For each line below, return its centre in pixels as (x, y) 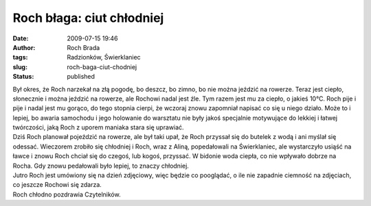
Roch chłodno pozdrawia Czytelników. (67, 194)
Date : (21, 38)
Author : (24, 47)
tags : (20, 57)
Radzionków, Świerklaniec (104, 57)
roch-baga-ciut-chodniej (102, 67)
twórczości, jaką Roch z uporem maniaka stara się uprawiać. (99, 127)
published (81, 77)
